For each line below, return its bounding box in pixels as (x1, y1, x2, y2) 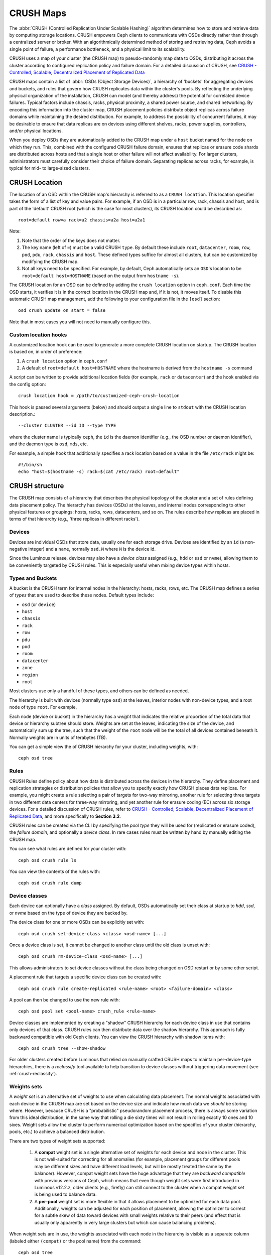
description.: (9, 411, 36, 417)
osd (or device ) (22, 601, 56, 607)
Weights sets (9, 1083, 42, 1090)
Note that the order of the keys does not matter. (22, 237, 120, 243)
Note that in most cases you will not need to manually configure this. (9, 319, 151, 325)
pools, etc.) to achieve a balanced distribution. (9, 1128, 105, 1135)
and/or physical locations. (9, 128, 63, 134)
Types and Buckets (9, 575, 57, 582)
